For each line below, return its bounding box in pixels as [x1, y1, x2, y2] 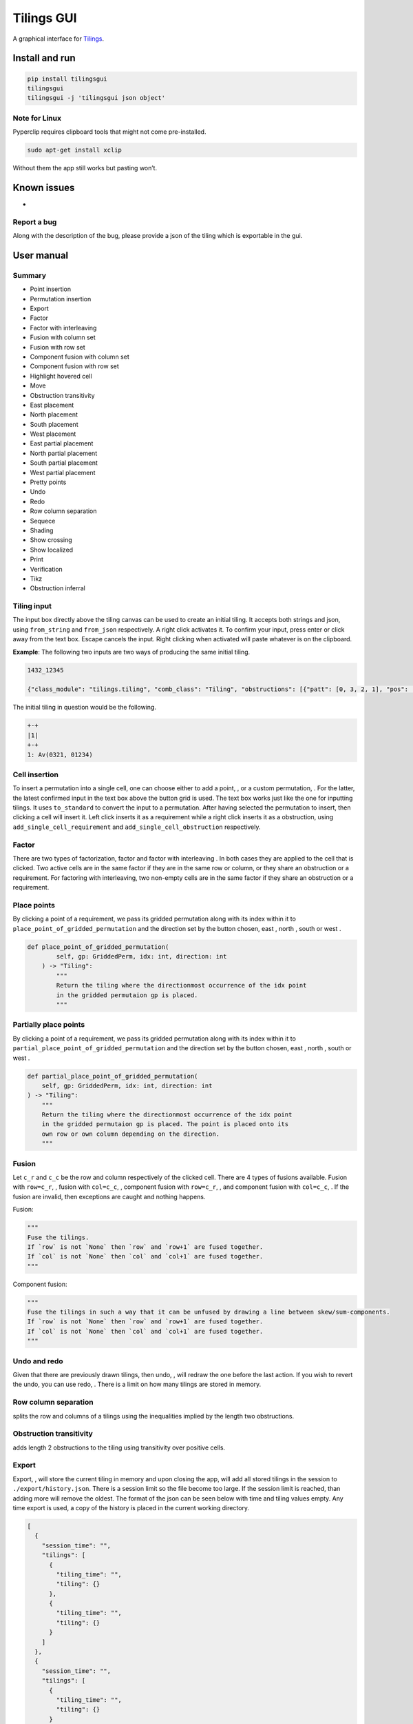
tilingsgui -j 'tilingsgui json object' [27, 94, 165, 102]
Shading [30, 526, 54, 534]
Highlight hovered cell [30, 372, 92, 380]
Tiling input [12, 601, 52, 611]
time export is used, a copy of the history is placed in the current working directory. [12, 1503, 250, 1512]
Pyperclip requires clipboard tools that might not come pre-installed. [12, 128, 206, 136]
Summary [12, 270, 47, 280]
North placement [30, 410, 78, 419]
